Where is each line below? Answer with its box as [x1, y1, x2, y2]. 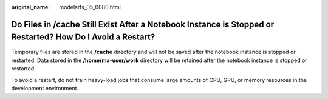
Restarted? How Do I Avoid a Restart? [11, 32, 155, 43]
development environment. [11, 85, 79, 92]
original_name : [11, 4, 50, 10]
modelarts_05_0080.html [59, 4, 121, 10]
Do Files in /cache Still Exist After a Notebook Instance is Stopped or [11, 19, 275, 30]
